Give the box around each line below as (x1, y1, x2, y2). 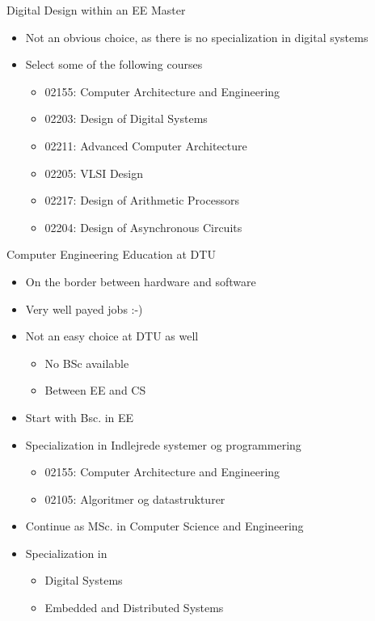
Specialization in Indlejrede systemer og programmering (25, 436, 301, 453)
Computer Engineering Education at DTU (6, 246, 216, 263)
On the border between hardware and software (25, 272, 256, 289)
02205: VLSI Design (44, 164, 144, 181)
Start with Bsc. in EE (25, 408, 134, 425)
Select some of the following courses (25, 56, 203, 73)
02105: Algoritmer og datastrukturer (44, 490, 225, 507)
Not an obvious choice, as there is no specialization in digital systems (25, 28, 369, 45)
